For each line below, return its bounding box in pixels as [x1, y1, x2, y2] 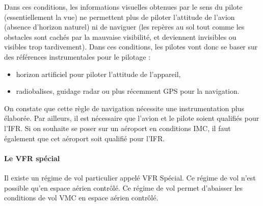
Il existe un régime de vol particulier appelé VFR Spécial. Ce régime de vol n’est [4, 172, 256, 183]
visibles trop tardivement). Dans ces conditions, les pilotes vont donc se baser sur [4, 41, 258, 52]
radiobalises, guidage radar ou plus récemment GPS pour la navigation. [16, 86, 240, 96]
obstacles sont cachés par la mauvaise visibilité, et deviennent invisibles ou [4, 31, 236, 42]
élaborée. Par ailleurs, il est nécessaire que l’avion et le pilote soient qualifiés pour [4, 113, 259, 123]
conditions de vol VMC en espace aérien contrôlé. [4, 192, 159, 203]
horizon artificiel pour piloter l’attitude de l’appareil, [16, 68, 181, 79]
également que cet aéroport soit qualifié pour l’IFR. [4, 133, 165, 143]
